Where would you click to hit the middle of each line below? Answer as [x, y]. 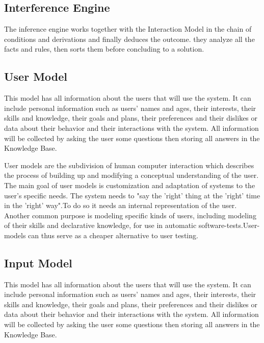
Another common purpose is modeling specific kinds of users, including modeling [130, 215]
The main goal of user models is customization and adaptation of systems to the [130, 185]
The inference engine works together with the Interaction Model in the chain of [128, 29]
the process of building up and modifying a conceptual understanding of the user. [131, 175]
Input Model [38, 262]
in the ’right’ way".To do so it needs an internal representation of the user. [121, 205]
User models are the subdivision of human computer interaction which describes [129, 165]
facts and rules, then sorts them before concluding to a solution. [104, 49]
